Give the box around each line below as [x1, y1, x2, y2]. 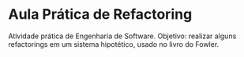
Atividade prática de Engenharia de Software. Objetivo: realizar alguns [8, 31, 237, 41]
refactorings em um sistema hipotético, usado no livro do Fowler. [8, 39, 220, 48]
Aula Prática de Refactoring [8, 5, 193, 23]
